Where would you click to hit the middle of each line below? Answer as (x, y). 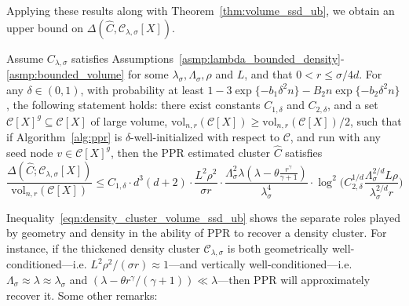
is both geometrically (278, 248)
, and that (268, 74)
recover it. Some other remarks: (82, 295)
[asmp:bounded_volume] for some (88, 74)
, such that (376, 120)
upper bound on (45, 27)
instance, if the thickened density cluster (103, 248)
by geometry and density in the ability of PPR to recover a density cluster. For (197, 233)
